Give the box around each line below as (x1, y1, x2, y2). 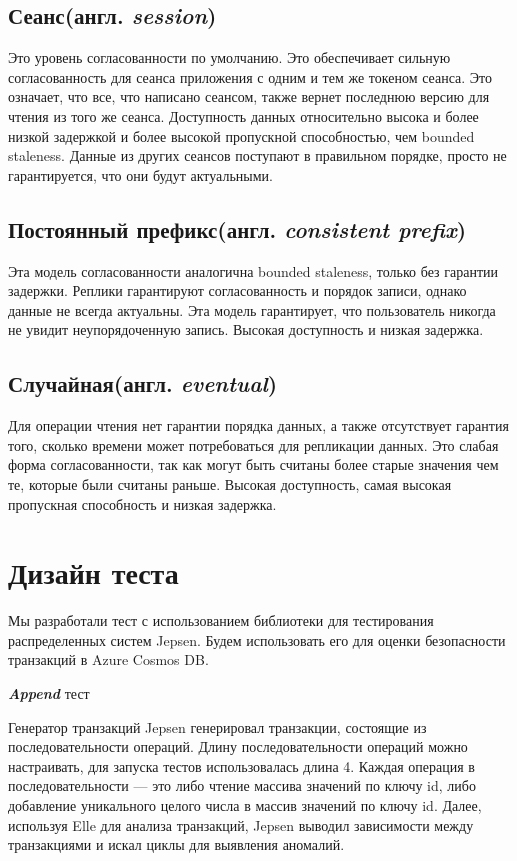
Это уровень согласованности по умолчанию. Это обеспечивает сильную (8, 47, 451, 68)
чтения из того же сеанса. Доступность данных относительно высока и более (8, 105, 479, 126)
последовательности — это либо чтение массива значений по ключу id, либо (8, 775, 476, 796)
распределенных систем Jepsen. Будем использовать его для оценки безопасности (8, 629, 506, 650)
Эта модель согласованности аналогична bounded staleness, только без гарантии (8, 260, 499, 281)
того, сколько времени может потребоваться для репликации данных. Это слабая (8, 434, 499, 455)
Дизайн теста (8, 552, 179, 593)
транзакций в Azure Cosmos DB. (8, 649, 209, 670)
